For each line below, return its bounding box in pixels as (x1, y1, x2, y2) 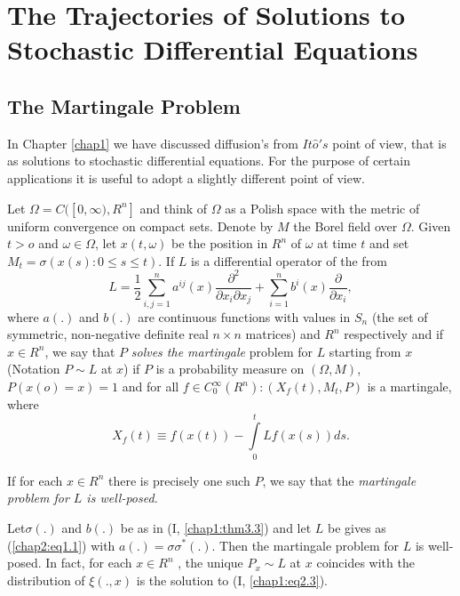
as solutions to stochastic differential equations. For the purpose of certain (7, 151, 410, 170)
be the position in (171, 234, 268, 253)
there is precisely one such (108, 471, 250, 489)
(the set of (371, 307, 428, 326)
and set (369, 234, 409, 253)
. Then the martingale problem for (211, 536, 400, 554)
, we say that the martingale (262, 471, 416, 489)
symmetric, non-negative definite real (7, 325, 209, 343)
